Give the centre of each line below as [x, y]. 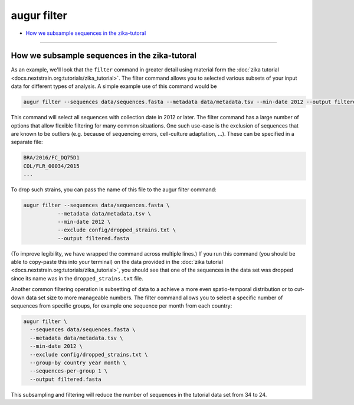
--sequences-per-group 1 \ [69, 371]
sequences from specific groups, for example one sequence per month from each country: [122, 306]
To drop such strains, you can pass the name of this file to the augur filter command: [114, 190]
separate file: [27, 142]
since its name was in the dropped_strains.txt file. [77, 278]
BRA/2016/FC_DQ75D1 [51, 158]
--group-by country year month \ [78, 362]
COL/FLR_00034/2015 [51, 166]
